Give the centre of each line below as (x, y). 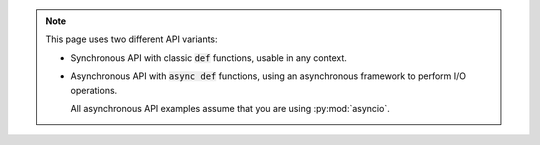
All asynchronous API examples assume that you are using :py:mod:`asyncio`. (230, 108)
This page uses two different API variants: (132, 39)
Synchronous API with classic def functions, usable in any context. (208, 57)
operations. (94, 90)
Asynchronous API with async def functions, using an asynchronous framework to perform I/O (268, 76)
